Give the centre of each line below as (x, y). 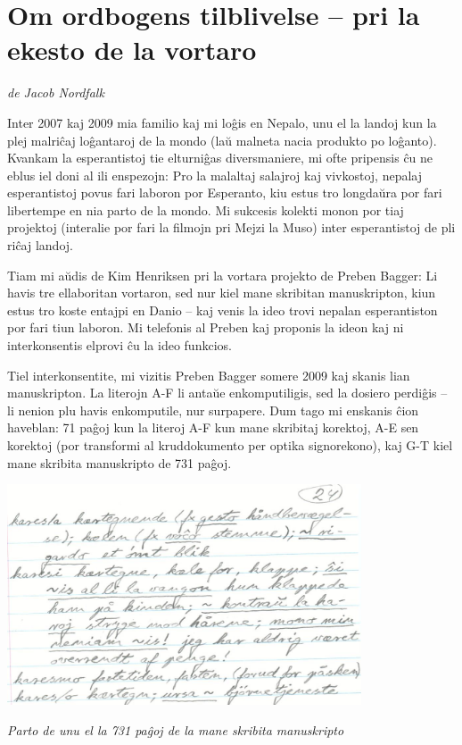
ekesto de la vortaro (132, 50)
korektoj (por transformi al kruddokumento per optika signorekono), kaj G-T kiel (230, 445)
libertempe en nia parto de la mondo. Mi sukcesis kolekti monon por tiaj (206, 209)
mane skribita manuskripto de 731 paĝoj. (120, 462)
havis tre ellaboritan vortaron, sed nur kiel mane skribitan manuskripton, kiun (222, 293)
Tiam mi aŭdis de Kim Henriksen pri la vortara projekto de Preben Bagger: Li (223, 275)
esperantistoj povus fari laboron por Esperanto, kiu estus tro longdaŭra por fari (225, 193)
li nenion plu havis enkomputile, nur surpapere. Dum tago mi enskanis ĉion (213, 410)
